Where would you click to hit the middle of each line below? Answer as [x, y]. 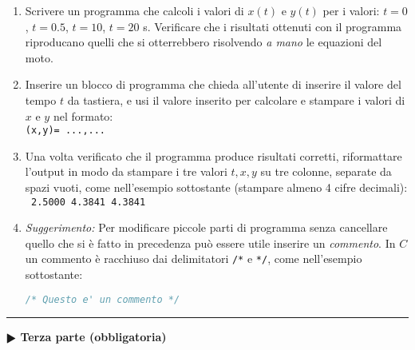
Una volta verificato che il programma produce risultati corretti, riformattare [213, 155]
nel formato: [83, 115]
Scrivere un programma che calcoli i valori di [134, 10]
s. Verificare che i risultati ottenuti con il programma [273, 26]
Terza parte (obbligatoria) [93, 336]
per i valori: [351, 10]
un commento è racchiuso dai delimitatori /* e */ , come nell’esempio [194, 259]
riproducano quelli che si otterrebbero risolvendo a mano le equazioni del [204, 42]
